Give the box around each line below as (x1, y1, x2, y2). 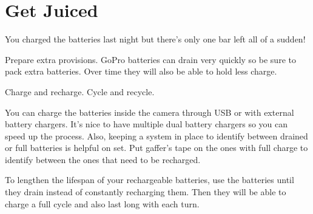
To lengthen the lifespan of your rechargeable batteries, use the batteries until (5, 173, 294, 186)
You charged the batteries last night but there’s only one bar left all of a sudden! (5, 33, 306, 45)
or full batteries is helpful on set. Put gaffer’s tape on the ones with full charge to (5, 141, 308, 154)
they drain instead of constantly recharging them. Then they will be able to (5, 186, 286, 198)
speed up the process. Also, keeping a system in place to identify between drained (5, 129, 308, 142)
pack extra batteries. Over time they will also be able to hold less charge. (5, 65, 277, 78)
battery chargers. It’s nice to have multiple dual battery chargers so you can (5, 118, 288, 130)
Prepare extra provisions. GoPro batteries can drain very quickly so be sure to (5, 53, 296, 65)
